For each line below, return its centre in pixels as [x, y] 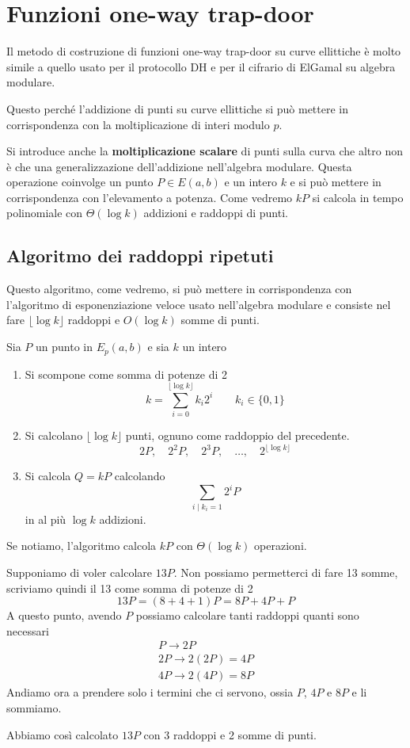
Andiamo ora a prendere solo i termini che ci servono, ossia [150, 692]
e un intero [251, 182]
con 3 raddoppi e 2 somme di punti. [230, 734]
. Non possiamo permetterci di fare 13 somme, [286, 572]
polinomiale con [45, 213]
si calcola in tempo [358, 197]
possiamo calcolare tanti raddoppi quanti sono [247, 615]
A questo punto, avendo [64, 615]
